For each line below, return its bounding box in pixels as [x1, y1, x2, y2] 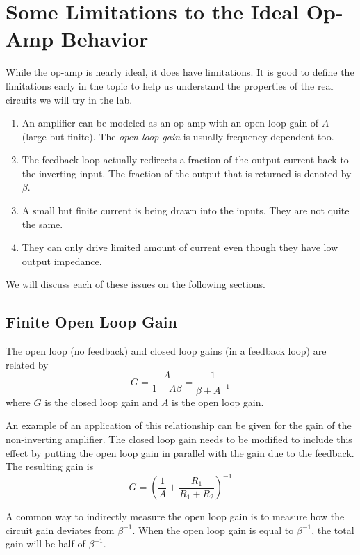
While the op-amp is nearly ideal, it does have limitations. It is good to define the [6, 65, 354, 79]
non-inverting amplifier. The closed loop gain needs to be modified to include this [6, 432, 352, 447]
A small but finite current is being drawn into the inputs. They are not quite [22, 203, 350, 218]
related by [6, 357, 49, 371]
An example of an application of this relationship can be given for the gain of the [6, 418, 352, 433]
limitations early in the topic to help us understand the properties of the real [6, 78, 334, 92]
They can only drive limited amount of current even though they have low [22, 240, 338, 255]
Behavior [60, 24, 149, 53]
